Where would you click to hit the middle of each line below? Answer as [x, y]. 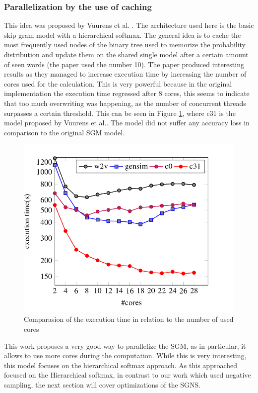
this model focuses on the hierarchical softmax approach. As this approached [121, 365]
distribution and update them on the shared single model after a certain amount [126, 54]
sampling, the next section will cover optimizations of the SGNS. [102, 384]
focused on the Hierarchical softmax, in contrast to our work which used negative [128, 375]
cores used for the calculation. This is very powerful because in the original [118, 83]
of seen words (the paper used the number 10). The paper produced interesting [124, 64]
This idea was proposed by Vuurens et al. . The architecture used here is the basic [129, 25]
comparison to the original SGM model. [64, 132]
